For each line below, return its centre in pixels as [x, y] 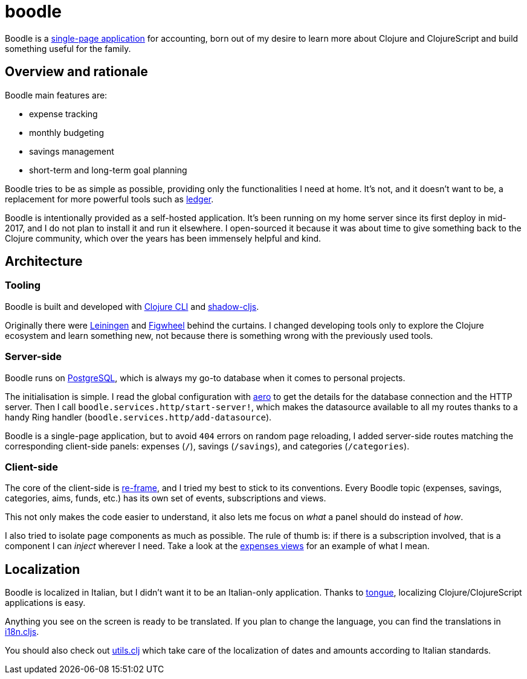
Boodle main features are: [56, 95]
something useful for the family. [68, 48]
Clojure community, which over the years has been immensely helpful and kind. [163, 238]
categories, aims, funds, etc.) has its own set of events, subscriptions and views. [166, 498]
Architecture [44, 262]
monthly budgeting [67, 132]
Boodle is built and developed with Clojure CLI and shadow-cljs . [132, 306]
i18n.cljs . [22, 632]
